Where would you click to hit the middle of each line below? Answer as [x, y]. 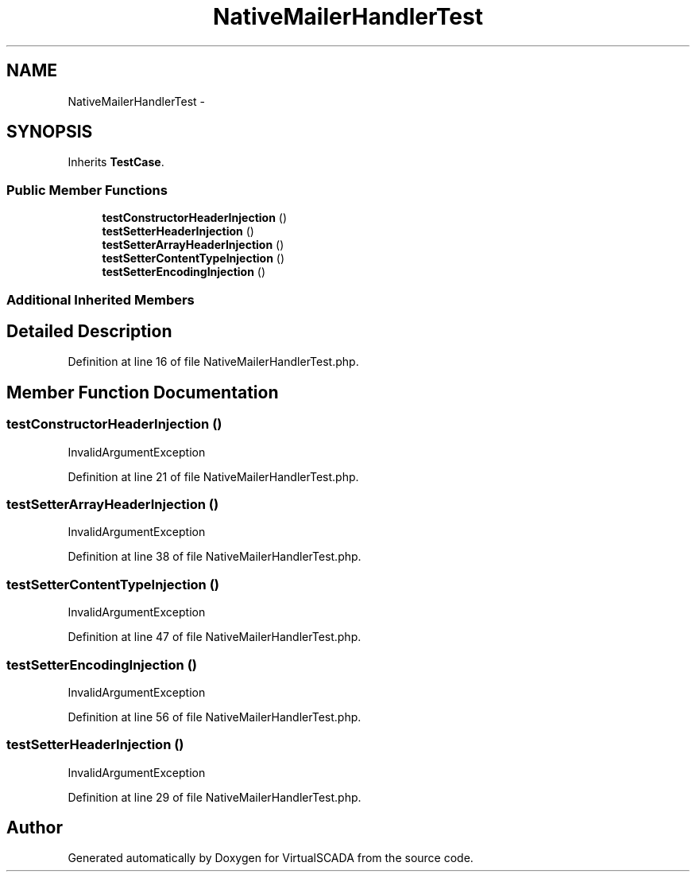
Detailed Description [89, 331]
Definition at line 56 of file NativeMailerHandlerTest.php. [215, 717]
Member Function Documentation [143, 392]
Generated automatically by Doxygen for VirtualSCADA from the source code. [271, 858]
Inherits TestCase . [116, 162]
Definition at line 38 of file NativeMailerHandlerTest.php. [215, 557]
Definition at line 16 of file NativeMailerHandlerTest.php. [213, 362]
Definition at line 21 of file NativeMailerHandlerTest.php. [213, 476]
